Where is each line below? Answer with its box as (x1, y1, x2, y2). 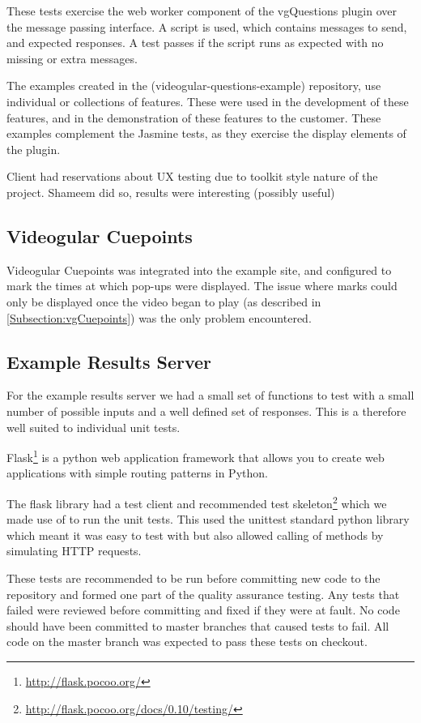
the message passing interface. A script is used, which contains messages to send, (6, 18, 407, 35)
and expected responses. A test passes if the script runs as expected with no (6, 34, 384, 51)
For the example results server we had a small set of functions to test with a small (6, 387, 415, 404)
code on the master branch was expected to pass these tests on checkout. (6, 633, 368, 650)
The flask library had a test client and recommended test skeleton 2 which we (6, 492, 387, 511)
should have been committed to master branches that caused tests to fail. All (6, 617, 389, 634)
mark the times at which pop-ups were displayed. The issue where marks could (6, 277, 398, 294)
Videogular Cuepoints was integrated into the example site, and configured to (6, 261, 392, 278)
